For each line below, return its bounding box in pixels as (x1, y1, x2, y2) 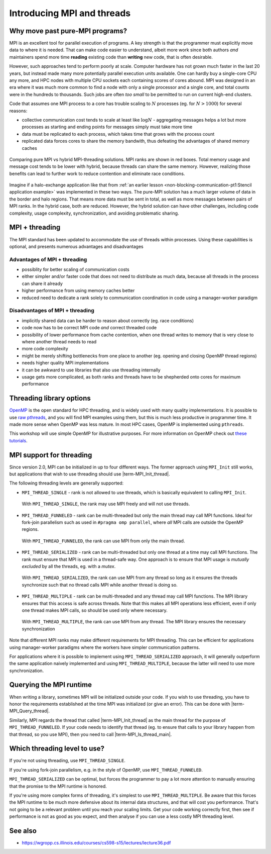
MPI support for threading (9, 450, 92, 459)
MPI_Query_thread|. (9, 708, 50, 714)
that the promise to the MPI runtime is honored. (9, 783, 107, 789)
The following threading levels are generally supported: (9, 480, 124, 486)
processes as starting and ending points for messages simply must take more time (22, 124, 193, 130)
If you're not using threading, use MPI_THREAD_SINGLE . (9, 757, 125, 764)
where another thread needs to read (22, 338, 97, 344)
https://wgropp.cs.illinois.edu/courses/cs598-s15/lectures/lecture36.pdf (22, 840, 171, 846)
